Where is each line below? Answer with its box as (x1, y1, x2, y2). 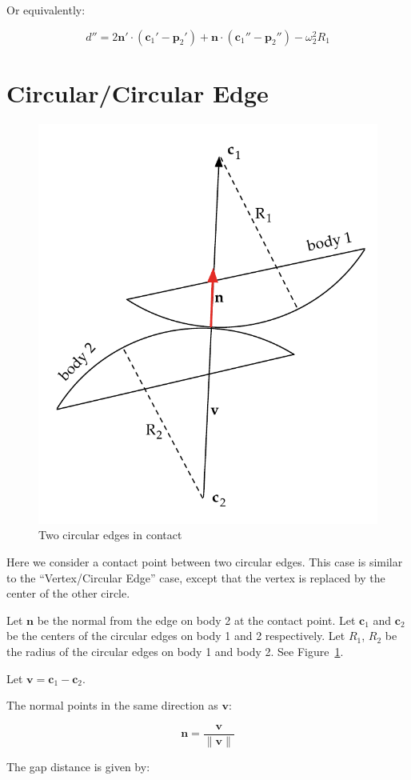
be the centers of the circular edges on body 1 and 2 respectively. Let (6, 627, 345, 644)
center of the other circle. (6, 585, 130, 602)
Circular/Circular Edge (6, 76, 269, 109)
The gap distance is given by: (6, 758, 150, 774)
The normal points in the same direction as (6, 697, 218, 714)
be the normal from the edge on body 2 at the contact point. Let (37, 611, 356, 628)
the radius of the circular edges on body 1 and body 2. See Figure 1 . (6, 643, 344, 660)
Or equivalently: (6, 2, 86, 18)
